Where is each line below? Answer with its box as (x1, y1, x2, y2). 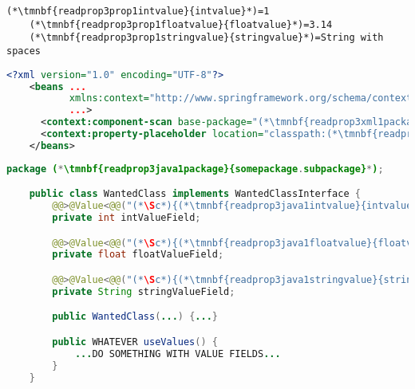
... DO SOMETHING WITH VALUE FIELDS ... (74, 348, 281, 360)
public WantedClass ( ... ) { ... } (52, 311, 218, 323)
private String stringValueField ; (52, 285, 235, 297)
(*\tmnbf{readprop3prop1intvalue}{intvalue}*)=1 (6, 6, 270, 17)
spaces (6, 45, 41, 57)
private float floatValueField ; (52, 249, 224, 261)
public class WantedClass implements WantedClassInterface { (29, 188, 361, 200)
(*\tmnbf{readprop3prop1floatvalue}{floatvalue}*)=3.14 (29, 18, 333, 30)
